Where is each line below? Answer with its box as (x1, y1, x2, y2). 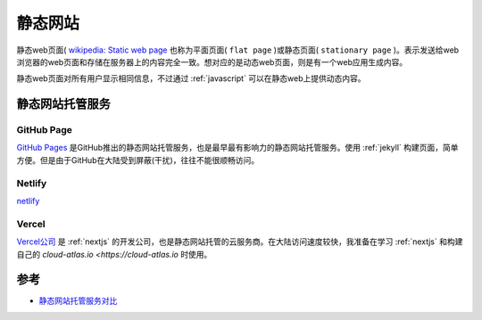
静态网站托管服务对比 (38, 295, 118, 307)
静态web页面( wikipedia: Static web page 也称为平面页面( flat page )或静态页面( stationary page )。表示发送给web (16, 45, 460, 55)
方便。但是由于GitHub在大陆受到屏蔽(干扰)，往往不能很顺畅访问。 (16, 154, 259, 165)
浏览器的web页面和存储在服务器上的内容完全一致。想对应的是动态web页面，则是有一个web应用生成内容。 (16, 56, 408, 67)
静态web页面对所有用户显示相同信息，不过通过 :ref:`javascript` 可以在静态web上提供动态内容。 (16, 73, 366, 84)
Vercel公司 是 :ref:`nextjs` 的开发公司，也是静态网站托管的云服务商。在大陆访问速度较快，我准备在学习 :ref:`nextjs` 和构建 (16, 236, 463, 247)
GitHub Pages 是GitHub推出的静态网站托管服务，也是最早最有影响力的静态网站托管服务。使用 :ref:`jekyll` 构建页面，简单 (16, 143, 459, 153)
